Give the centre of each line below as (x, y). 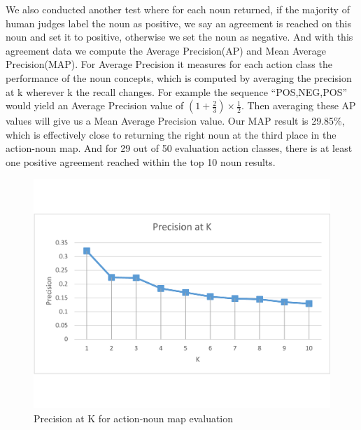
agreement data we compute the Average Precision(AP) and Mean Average (166, 50)
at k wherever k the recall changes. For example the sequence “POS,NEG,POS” (177, 91)
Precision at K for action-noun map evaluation (134, 418)
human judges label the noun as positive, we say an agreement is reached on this (179, 23)
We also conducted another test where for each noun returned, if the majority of (178, 9)
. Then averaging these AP (298, 105)
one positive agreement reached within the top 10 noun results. (141, 161)
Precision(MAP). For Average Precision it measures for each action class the (169, 64)
